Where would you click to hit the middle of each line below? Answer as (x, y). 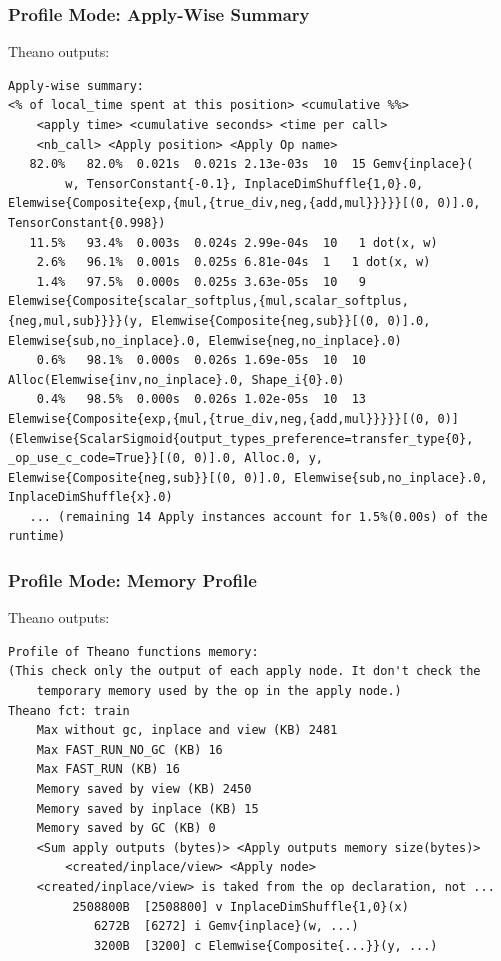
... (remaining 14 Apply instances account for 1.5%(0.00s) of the (258, 516)
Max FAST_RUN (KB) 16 (108, 769)
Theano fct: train (69, 710)
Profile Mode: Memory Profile (132, 579)
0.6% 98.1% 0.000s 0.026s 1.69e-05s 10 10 (201, 360)
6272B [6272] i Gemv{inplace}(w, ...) (226, 926)
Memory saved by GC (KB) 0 (126, 828)
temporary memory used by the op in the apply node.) (219, 691)
